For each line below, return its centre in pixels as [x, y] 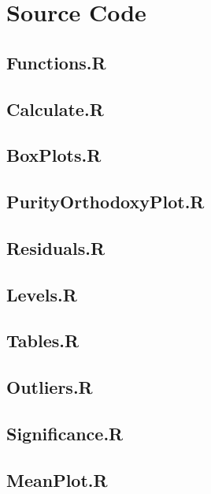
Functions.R [56, 62]
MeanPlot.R [57, 479]
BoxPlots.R [54, 155]
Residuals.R [56, 247]
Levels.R [42, 294]
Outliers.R [50, 387]
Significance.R [65, 434]
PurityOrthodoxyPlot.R [105, 202]
